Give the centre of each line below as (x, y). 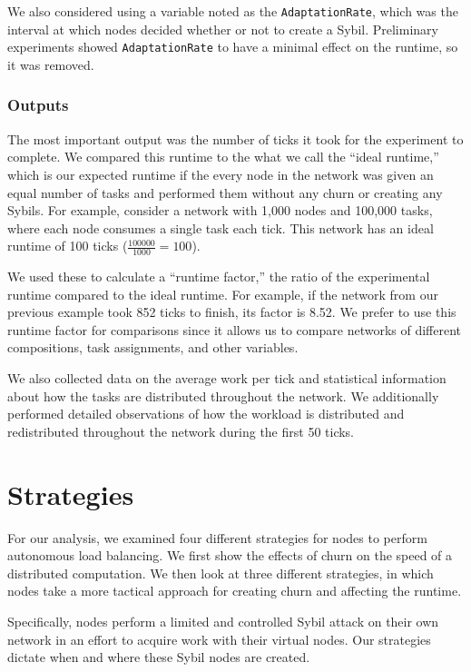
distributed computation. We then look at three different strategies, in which (221, 573)
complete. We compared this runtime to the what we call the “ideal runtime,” (223, 157)
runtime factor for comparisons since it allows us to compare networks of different (235, 329)
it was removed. (51, 64)
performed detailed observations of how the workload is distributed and (206, 414)
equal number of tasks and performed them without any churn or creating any (225, 192)
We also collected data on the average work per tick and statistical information (227, 378)
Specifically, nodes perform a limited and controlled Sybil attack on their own (223, 621)
